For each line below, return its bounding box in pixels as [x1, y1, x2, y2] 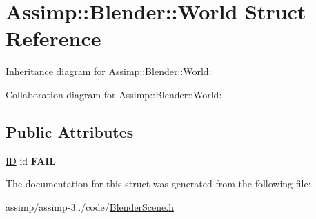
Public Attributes [6, 121, 134, 142]
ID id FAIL [6, 153, 57, 167]
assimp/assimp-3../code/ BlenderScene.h [6, 199, 174, 213]
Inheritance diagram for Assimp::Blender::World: [6, 64, 212, 79]
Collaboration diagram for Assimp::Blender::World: [6, 87, 222, 101]
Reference [6, 24, 101, 52]
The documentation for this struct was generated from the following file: [6, 176, 311, 191]
